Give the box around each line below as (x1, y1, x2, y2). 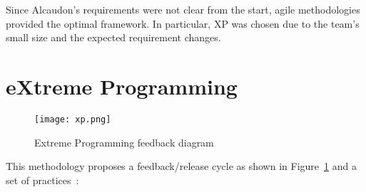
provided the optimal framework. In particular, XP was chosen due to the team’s (6, 16, 360, 31)
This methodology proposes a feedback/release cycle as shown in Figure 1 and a (6, 159, 357, 174)
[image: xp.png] (34, 114, 111, 124)
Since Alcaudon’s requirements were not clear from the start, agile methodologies (6, 2, 360, 16)
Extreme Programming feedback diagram (34, 134, 214, 149)
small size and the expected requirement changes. (6, 30, 221, 45)
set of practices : (6, 172, 79, 187)
